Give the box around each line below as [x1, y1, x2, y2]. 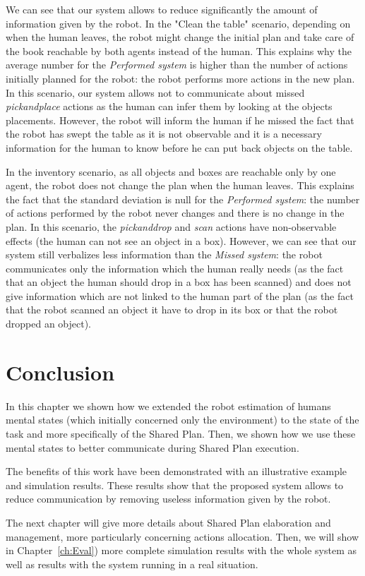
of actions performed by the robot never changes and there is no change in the [6, 205, 345, 220]
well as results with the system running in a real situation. [6, 556, 258, 571]
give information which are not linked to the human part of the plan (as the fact [6, 288, 354, 303]
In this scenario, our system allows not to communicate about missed [6, 85, 305, 100]
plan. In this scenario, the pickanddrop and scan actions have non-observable [6, 219, 337, 234]
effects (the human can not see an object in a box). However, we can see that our [6, 233, 357, 248]
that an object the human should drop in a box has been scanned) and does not [6, 275, 352, 289]
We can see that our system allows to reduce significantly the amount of [6, 2, 318, 16]
